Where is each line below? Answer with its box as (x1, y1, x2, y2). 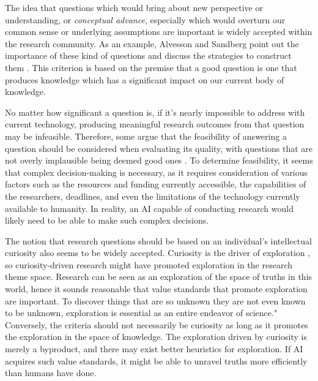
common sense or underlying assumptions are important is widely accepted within (5, 25, 312, 38)
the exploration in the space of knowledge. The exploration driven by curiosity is (5, 330, 307, 343)
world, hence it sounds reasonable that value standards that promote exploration (5, 282, 308, 295)
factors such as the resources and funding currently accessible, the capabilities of (5, 178, 306, 190)
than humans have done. (5, 366, 97, 379)
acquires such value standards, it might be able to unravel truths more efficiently (5, 354, 308, 367)
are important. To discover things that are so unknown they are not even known (5, 294, 306, 307)
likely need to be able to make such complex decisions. (5, 214, 209, 227)
